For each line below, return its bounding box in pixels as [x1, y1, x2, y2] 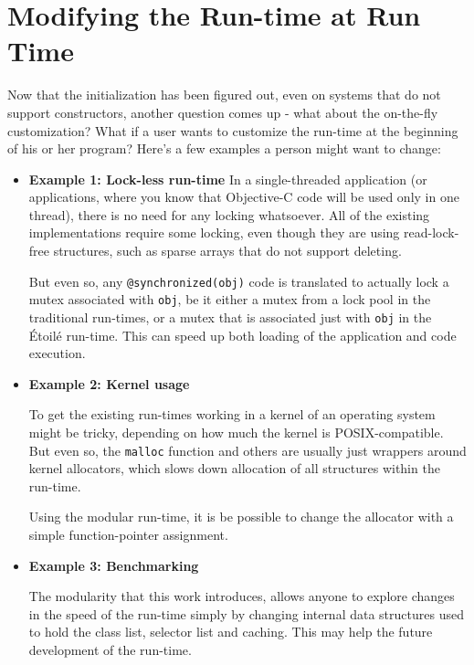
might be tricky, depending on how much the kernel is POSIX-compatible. [28, 423, 444, 441]
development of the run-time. [28, 640, 192, 659]
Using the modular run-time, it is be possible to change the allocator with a [28, 507, 454, 526]
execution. [28, 343, 86, 363]
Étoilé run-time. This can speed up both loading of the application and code [28, 325, 457, 344]
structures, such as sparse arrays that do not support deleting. [53, 241, 402, 260]
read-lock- [404, 223, 459, 242]
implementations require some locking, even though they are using [28, 223, 400, 242]
